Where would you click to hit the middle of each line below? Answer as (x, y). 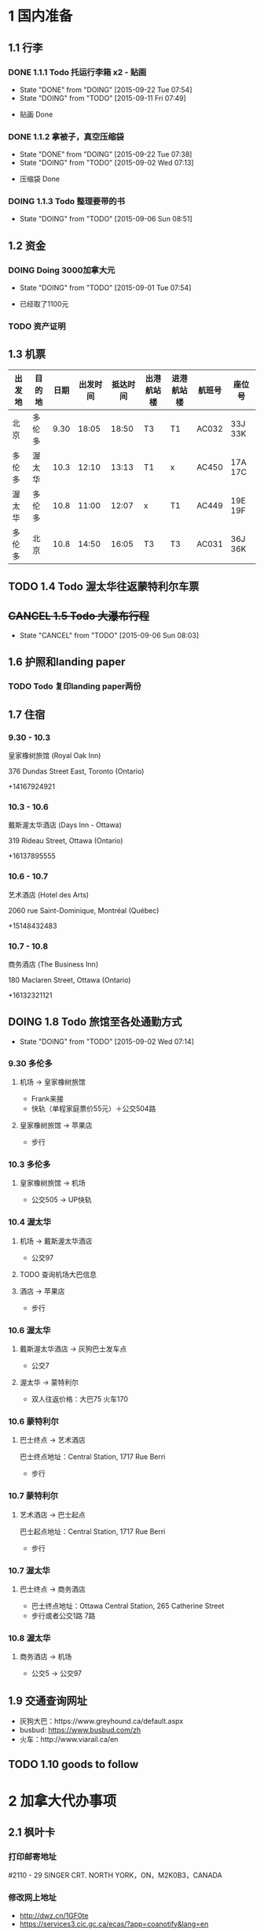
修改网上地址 (33, 1898)
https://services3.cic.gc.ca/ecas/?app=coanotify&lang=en (114, 1924)
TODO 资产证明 (37, 326)
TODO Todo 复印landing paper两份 (75, 686)
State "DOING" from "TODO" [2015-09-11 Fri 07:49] (103, 98)
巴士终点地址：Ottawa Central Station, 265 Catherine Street (128, 1606)
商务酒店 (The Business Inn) (53, 964)
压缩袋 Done (40, 179)
